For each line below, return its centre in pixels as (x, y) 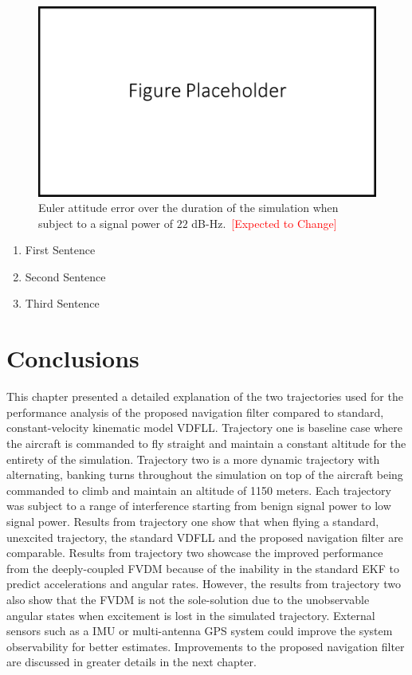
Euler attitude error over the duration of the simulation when (188, 208)
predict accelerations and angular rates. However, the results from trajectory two (204, 584)
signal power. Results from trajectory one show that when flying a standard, (193, 521)
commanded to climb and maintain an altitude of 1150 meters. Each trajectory (199, 490)
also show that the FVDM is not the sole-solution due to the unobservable (188, 599)
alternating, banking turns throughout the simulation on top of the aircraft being (205, 475)
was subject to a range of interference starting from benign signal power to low (199, 506)
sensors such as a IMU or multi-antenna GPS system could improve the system (200, 631)
